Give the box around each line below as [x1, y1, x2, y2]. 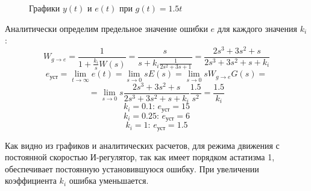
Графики [29, 2, 60, 14]
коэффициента [5, 174, 57, 187]
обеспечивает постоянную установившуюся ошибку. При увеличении [5, 162, 259, 175]
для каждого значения [217, 22, 297, 34]
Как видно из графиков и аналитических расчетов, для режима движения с [5, 139, 280, 151]
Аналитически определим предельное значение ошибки [5, 22, 208, 34]
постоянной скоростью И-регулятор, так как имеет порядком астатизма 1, [5, 151, 275, 163]
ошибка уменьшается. [69, 174, 149, 187]
